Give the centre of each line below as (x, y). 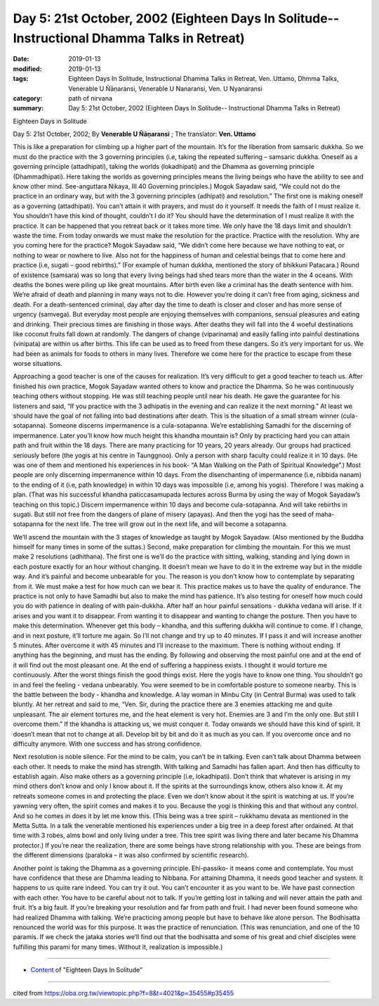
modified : (27, 69)
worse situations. (38, 364)
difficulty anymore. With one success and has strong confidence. (107, 744)
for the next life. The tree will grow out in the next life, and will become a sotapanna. (166, 524)
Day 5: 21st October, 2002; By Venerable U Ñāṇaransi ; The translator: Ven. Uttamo (134, 134)
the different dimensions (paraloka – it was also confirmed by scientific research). (131, 855)
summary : (28, 108)
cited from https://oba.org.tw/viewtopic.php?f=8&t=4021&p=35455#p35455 (124, 993)
